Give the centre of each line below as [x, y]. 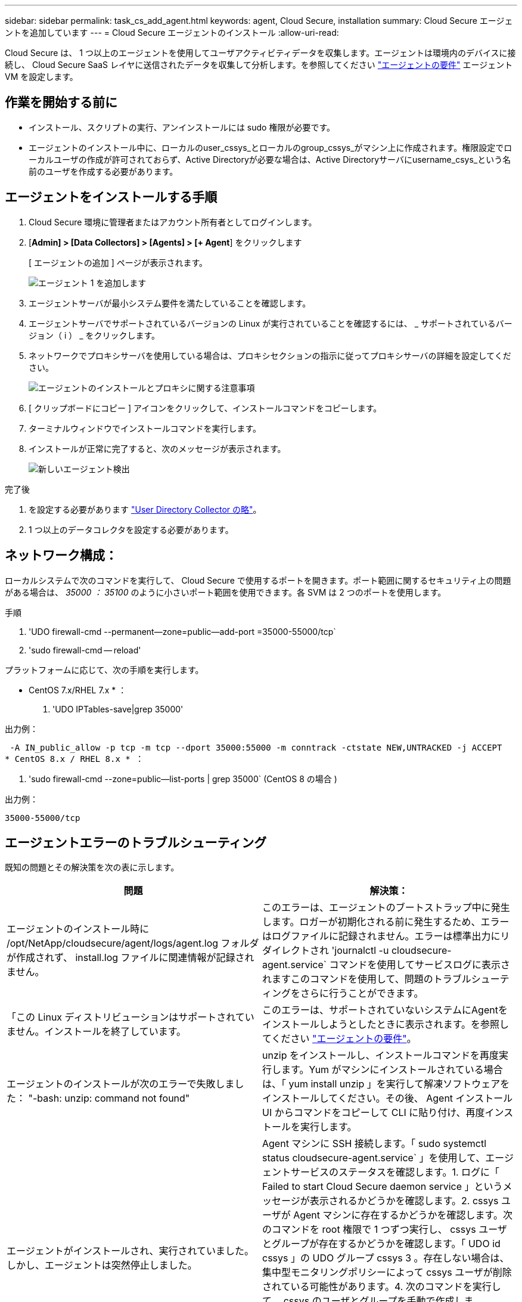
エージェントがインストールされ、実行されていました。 [130, 1251]
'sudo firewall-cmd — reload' [85, 650]
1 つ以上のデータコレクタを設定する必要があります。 [131, 529]
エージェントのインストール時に [78, 929]
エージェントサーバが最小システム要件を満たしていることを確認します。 [170, 303]
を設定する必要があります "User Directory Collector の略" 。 [145, 509]
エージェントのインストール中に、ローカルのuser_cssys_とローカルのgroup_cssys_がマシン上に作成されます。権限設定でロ [271, 147]
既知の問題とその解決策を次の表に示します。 [92, 867]
